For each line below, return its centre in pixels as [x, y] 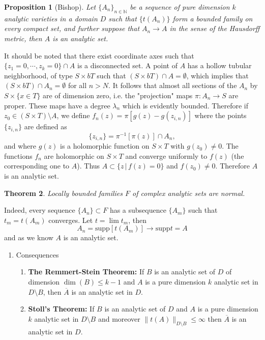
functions [18, 155]
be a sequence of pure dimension [180, 7]
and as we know [29, 237]
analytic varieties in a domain [51, 18]
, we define [73, 115]
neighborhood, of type [38, 75]
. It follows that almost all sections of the [173, 85]
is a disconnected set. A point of [127, 65]
